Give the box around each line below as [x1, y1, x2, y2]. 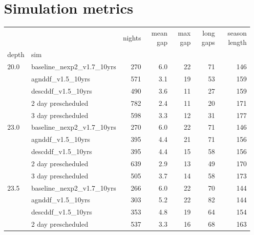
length [228, 37, 247, 47]
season [227, 27, 247, 38]
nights [123, 32, 141, 42]
